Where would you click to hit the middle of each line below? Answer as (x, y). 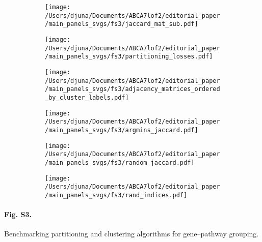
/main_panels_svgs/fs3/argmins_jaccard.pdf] (122, 130)
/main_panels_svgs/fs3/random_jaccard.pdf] (120, 162)
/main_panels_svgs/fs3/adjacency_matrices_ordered (133, 89)
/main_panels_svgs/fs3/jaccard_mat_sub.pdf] (122, 24)
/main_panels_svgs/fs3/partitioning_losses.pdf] (129, 57)
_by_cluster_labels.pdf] (87, 97)
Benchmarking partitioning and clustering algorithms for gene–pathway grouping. (132, 234)
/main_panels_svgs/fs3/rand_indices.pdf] (116, 195)
